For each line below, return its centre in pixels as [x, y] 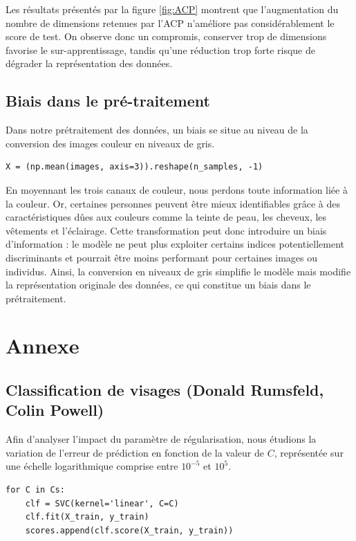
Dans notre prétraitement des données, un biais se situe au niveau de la [157, 130]
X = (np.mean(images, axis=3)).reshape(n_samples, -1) [134, 167]
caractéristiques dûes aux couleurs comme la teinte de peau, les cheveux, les [166, 217]
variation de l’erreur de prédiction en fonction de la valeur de [135, 452]
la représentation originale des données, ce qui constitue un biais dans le [158, 285]
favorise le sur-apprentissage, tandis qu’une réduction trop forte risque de [160, 49]
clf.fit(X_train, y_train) [87, 517]
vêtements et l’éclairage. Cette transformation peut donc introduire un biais [166, 230]
